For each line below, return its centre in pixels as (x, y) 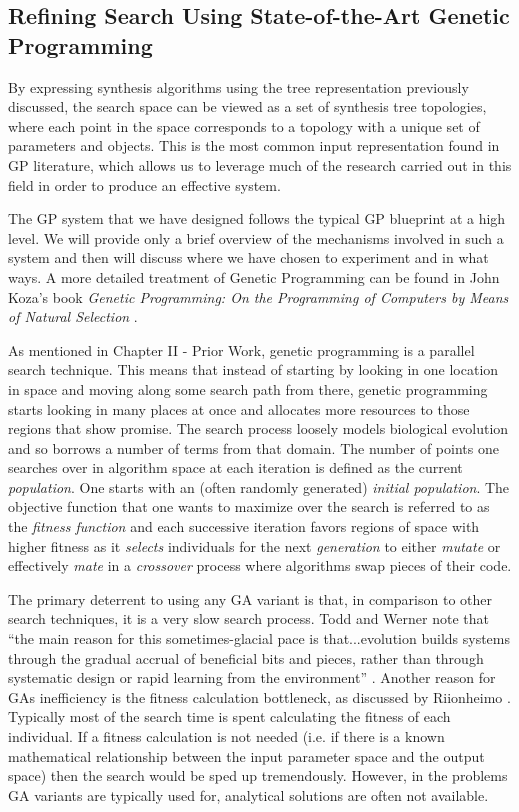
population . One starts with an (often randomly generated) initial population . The (259, 486)
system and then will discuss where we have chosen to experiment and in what (248, 257)
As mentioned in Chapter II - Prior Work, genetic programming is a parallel (241, 349)
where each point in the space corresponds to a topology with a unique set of (244, 125)
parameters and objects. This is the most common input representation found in (254, 145)
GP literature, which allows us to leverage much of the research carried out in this (260, 164)
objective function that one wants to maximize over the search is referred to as (249, 506)
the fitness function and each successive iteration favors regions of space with (244, 526)
